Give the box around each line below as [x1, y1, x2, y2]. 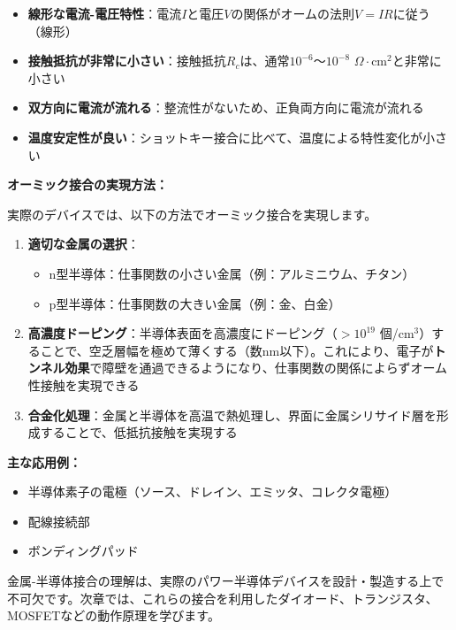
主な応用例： [7, 452, 81, 471]
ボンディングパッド [27, 542, 139, 560]
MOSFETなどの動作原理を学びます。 [7, 606, 220, 625]
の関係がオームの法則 [231, 4, 355, 22]
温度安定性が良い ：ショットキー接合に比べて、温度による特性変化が [27, 127, 423, 146]
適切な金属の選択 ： [27, 234, 140, 253]
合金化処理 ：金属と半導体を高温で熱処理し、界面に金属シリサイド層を [27, 405, 437, 424]
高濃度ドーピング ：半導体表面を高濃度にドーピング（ [27, 324, 338, 342]
